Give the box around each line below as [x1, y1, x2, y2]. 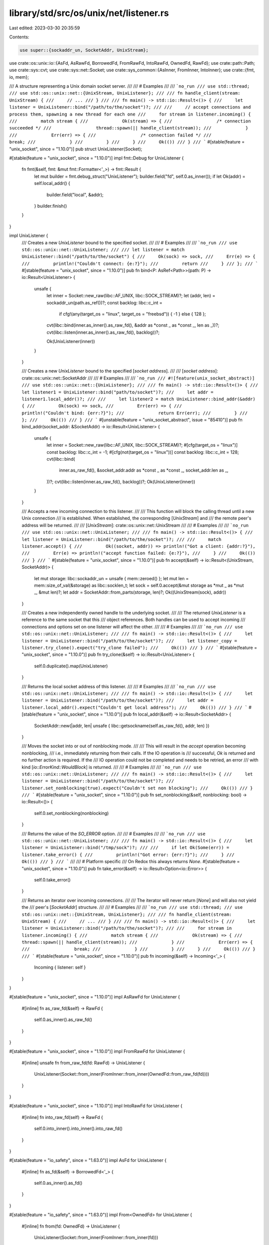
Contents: [9, 34, 29, 40]
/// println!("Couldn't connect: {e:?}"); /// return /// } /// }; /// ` [21, 260, 259, 266]
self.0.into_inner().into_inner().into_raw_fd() [34, 1125, 123, 1131]
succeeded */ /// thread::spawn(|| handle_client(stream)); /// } [9, 125, 249, 131]
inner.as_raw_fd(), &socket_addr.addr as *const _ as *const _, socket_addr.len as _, [59, 467, 229, 473]
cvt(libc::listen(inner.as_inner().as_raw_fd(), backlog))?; [46, 329, 160, 335]
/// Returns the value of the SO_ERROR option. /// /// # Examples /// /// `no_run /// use [21, 831, 206, 837]
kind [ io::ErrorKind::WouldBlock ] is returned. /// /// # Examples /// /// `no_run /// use [21, 764, 202, 770]
